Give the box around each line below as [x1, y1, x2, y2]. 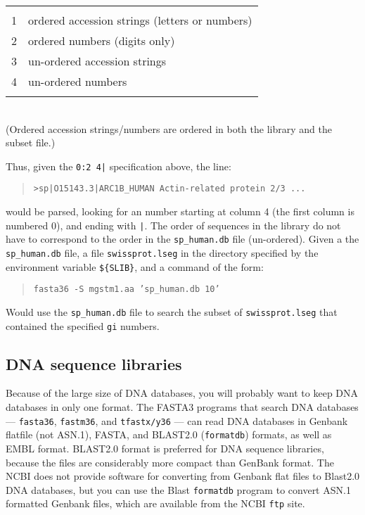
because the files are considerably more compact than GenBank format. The [6, 454, 334, 469]
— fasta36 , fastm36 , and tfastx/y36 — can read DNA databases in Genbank [6, 413, 348, 428]
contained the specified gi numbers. [6, 318, 160, 333]
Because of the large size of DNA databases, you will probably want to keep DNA [6, 386, 359, 400]
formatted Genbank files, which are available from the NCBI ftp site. [6, 496, 305, 511]
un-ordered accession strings [28, 53, 167, 69]
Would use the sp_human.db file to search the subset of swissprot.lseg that [6, 304, 338, 319]
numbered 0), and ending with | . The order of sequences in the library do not [6, 217, 341, 232]
